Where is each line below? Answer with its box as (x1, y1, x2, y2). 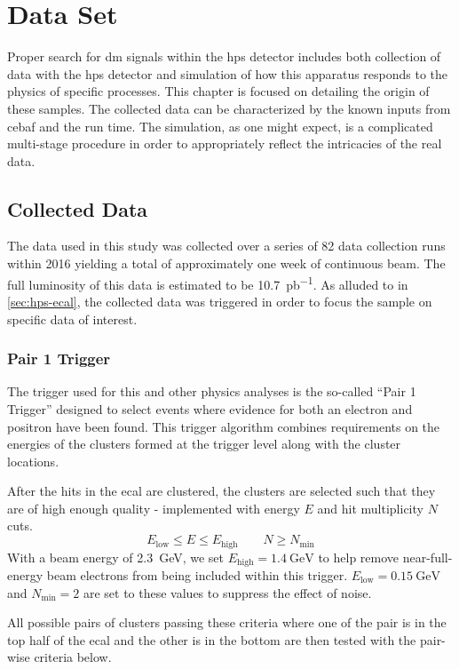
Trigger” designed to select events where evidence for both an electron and (7, 399, 413, 418)
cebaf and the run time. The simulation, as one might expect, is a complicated (7, 116, 433, 135)
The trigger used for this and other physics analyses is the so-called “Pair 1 (7, 382, 416, 401)
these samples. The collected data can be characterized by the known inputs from (7, 99, 451, 117)
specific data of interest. (7, 309, 138, 328)
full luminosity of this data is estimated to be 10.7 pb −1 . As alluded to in (7, 272, 408, 293)
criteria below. (34, 648, 112, 666)
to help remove (318, 547, 400, 566)
